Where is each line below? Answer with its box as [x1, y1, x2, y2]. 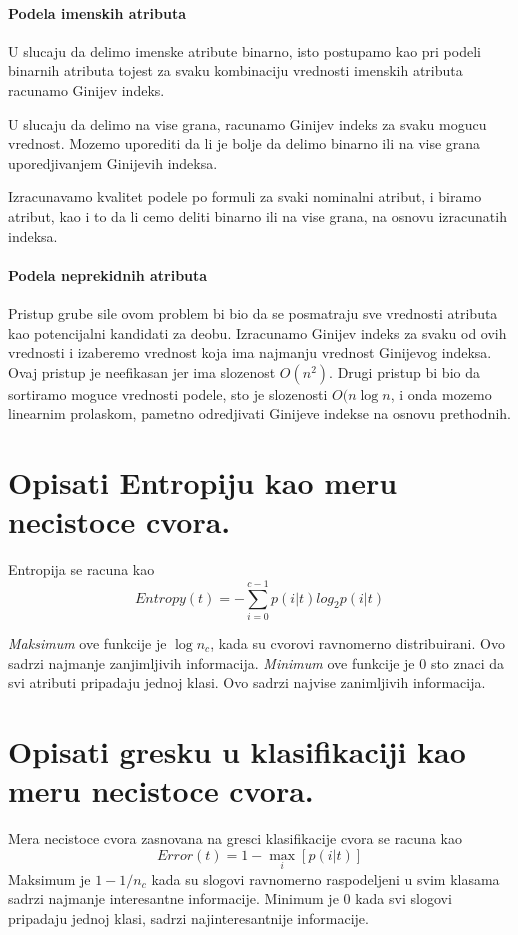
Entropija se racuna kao [8, 559, 155, 580]
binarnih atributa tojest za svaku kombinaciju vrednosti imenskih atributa [8, 60, 463, 81]
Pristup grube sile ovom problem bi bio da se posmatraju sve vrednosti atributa [8, 302, 498, 323]
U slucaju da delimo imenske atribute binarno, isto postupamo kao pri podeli [8, 40, 481, 61]
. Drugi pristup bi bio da [329, 361, 480, 382]
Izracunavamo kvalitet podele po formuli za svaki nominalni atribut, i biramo [8, 186, 482, 207]
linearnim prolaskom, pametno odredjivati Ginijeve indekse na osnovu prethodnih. [8, 403, 512, 424]
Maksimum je [8, 868, 91, 889]
